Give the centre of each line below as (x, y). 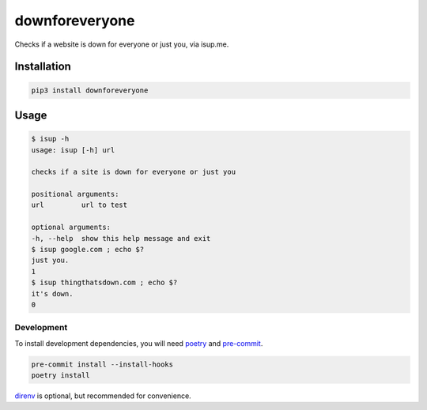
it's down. (52, 293)
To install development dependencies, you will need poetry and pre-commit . (139, 343)
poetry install (60, 376)
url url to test (79, 205)
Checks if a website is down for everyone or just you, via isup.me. (122, 44)
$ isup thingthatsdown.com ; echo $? (104, 283)
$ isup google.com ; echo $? (88, 250)
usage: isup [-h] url (73, 150)
